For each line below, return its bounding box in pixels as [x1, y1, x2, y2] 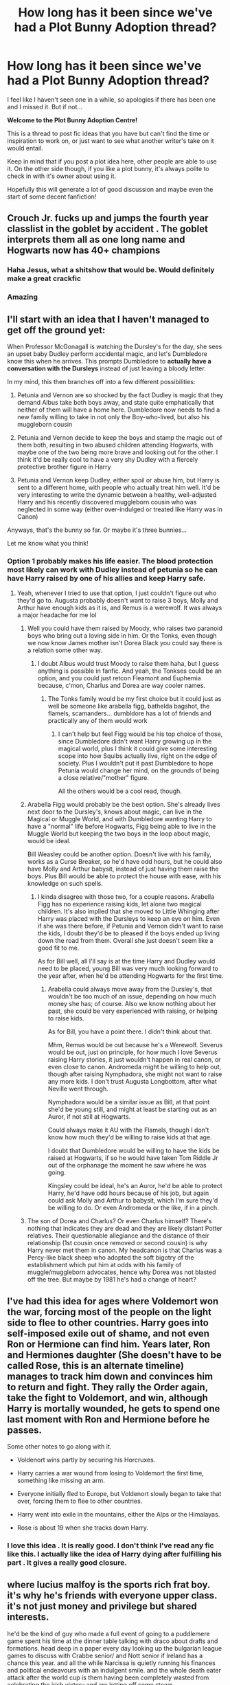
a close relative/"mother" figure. [58, 774, 149, 782]
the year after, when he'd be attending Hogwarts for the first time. [37, 972, 224, 980]
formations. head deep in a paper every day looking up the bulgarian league [7, 1644, 222, 1652]
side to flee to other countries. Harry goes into [7, 1317, 209, 1328]
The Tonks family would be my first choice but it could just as [47, 695, 222, 703]
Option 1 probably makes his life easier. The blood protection [7, 556, 214, 566]
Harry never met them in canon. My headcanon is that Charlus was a [27, 1246, 222, 1255]
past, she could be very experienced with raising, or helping [47, 1007, 218, 1015]
